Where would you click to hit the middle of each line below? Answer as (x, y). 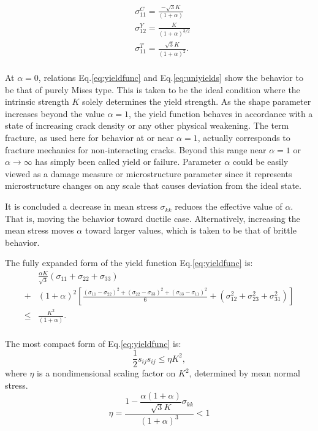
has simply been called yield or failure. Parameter (128, 162)
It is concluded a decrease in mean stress (81, 206)
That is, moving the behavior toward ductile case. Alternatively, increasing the (153, 218)
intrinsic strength (37, 101)
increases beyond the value (55, 113)
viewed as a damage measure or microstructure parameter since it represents (149, 173)
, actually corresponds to (244, 138)
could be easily (260, 162)
